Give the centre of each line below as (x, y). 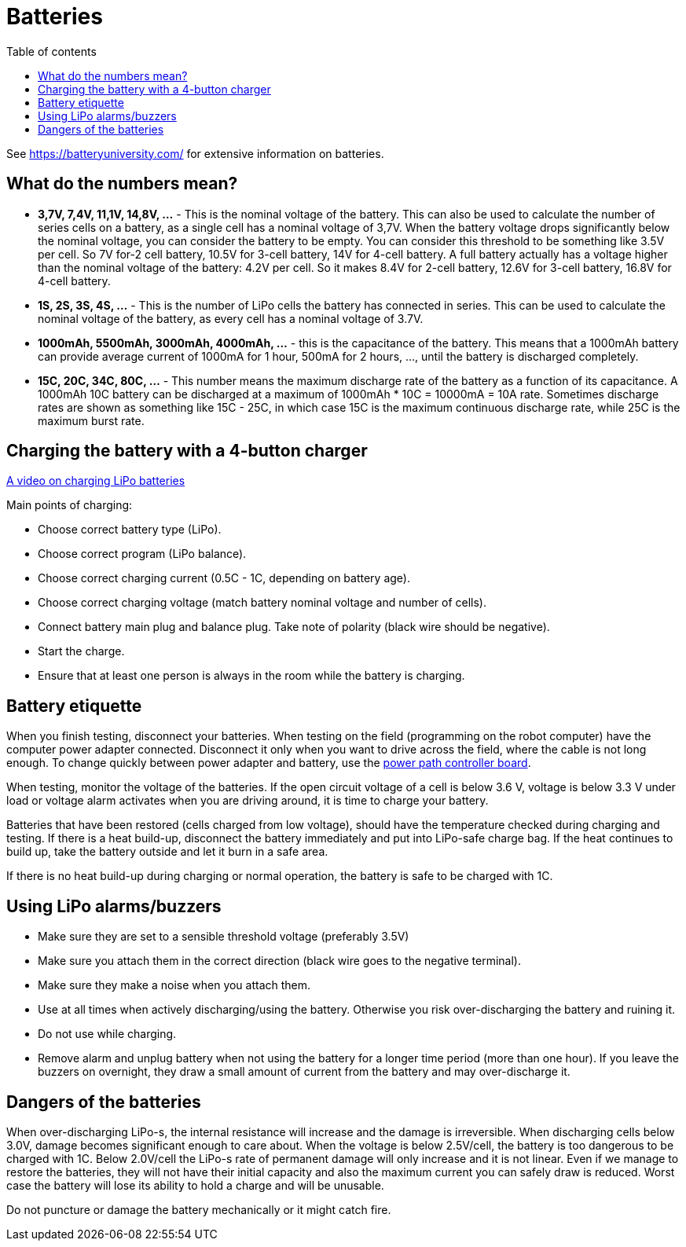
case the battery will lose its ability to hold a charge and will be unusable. (195, 1185)
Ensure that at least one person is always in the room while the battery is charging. (251, 676)
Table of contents (51, 51)
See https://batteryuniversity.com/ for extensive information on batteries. (195, 153)
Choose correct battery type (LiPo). (130, 530)
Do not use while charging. (107, 1034)
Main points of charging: (70, 505)
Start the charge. (81, 651)
